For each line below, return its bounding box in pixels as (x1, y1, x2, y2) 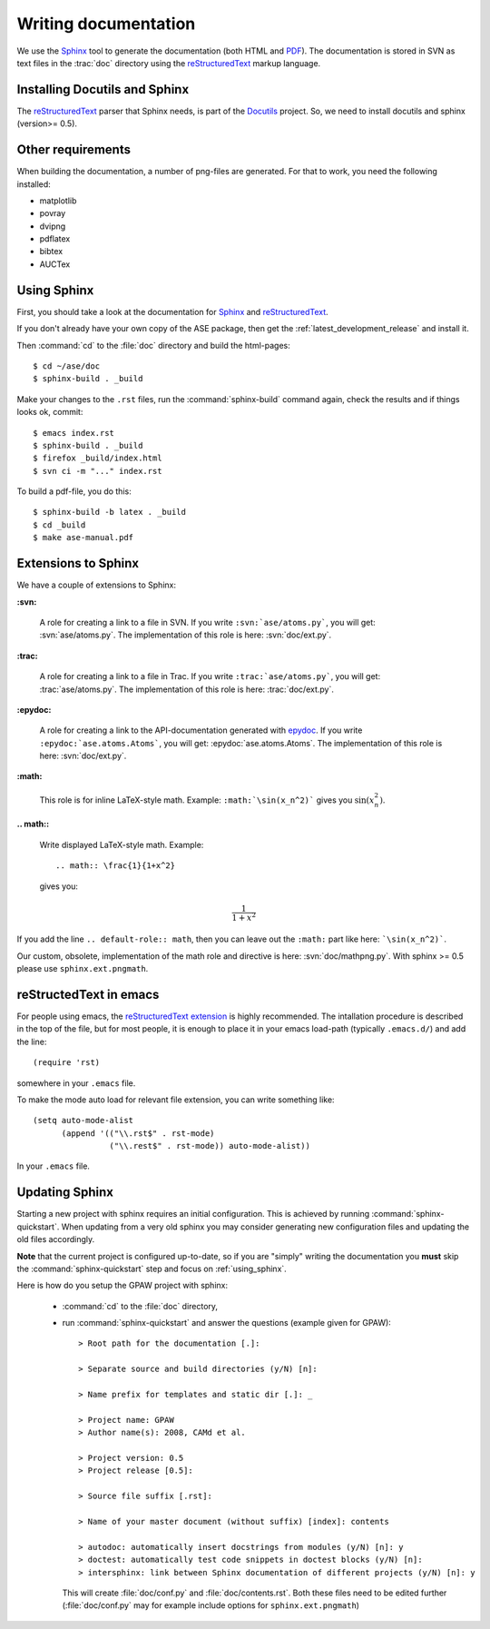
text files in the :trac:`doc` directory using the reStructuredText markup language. (16, 57, 321, 68)
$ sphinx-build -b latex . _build (33, 507, 186, 518)
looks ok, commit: (16, 407, 83, 418)
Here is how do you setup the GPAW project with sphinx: (16, 1280, 229, 1291)
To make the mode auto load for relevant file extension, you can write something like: (16, 1094, 335, 1105)
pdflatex (39, 233, 71, 244)
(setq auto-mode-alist (33, 1115, 134, 1126)
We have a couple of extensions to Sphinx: (16, 579, 177, 590)
